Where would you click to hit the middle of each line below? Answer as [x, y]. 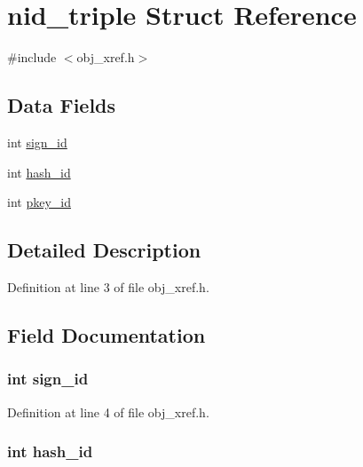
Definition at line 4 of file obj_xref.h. [108, 412]
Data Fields [62, 105]
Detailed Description [104, 250]
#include [32, 57]
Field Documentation [107, 334]
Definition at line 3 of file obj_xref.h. [108, 286]
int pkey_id [39, 202]
